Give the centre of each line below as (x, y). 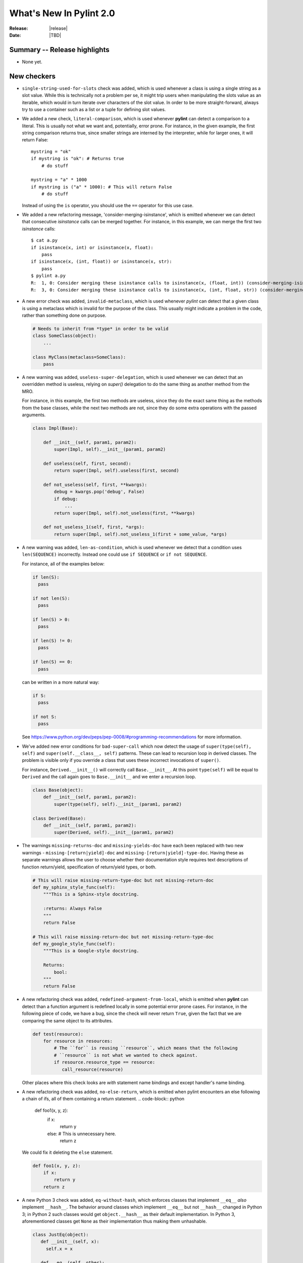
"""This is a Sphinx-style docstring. (91, 894)
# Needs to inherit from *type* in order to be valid (100, 329)
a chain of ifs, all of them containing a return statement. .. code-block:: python (103, 1099)
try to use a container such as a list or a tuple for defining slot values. (94, 109)
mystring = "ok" (51, 151)
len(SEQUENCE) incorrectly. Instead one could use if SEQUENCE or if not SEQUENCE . (114, 554)
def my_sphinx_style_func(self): (74, 887)
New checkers (32, 76)
